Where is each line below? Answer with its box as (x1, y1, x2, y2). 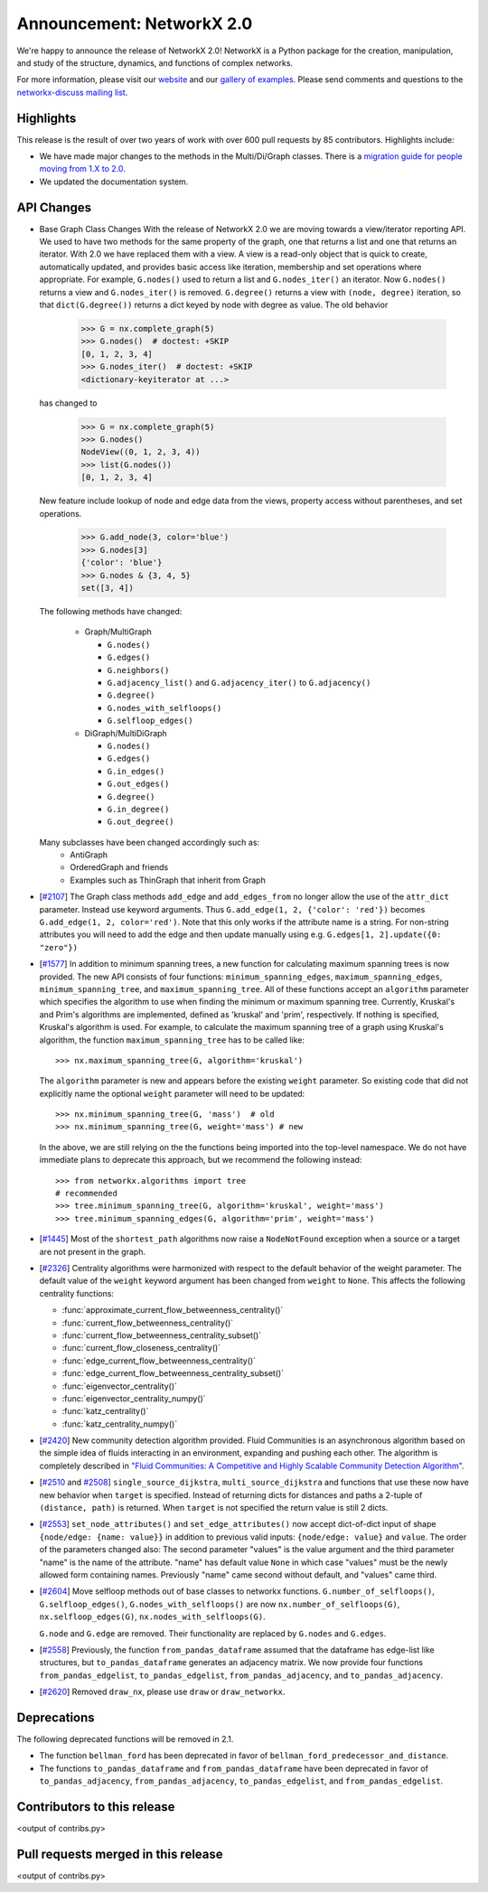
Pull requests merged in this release (16, 1846, 223, 1861)
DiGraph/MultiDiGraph (84, 727, 167, 738)
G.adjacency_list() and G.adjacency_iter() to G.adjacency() (107, 677, 371, 688)
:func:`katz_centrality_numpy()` (61, 1419, 178, 1429)
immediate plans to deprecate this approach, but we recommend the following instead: (39, 1155, 362, 1166)
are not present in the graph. (39, 1246, 146, 1257)
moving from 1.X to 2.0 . (39, 164, 126, 174)
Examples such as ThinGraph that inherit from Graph (70, 875, 266, 885)
